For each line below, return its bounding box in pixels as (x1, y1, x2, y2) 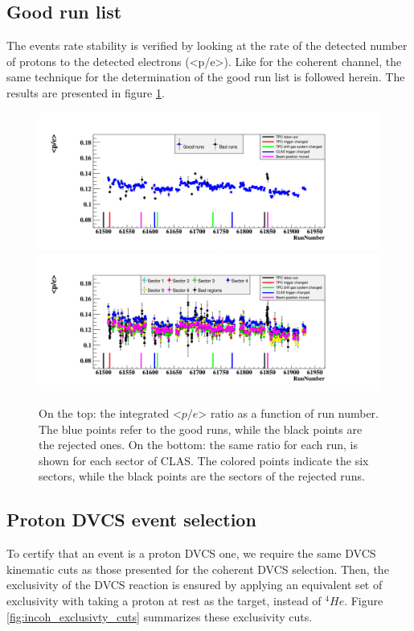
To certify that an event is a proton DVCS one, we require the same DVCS (6, 545, 376, 562)
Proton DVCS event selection (6, 507, 256, 532)
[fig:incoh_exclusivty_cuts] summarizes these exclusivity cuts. (6, 608, 313, 625)
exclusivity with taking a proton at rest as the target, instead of (6, 592, 322, 608)
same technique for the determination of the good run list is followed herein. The (6, 68, 405, 85)
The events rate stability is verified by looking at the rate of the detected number (6, 37, 408, 54)
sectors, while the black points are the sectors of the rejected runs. (39, 468, 365, 485)
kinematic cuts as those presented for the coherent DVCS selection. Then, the (6, 560, 389, 577)
